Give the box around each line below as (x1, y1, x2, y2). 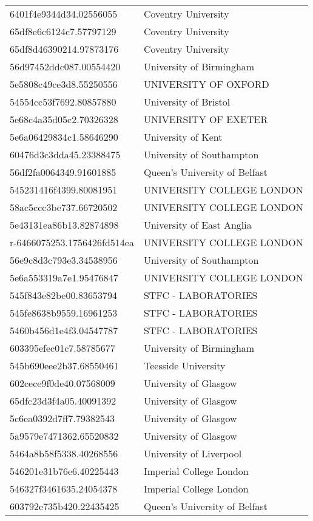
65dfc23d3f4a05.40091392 (10, 394, 116, 408)
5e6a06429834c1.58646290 (10, 130, 118, 144)
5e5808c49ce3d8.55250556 (10, 77, 118, 91)
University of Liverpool (143, 446, 242, 460)
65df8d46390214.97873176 (10, 42, 119, 56)
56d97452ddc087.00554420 (10, 59, 121, 73)
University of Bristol (143, 95, 231, 109)
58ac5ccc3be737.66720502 (10, 200, 118, 214)
